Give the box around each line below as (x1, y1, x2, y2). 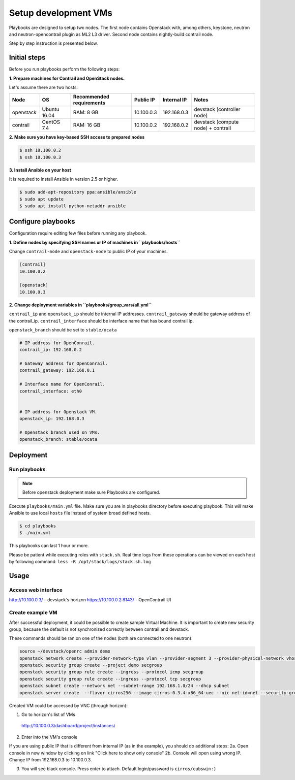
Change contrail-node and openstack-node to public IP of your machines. (9, 249, 168, 255)
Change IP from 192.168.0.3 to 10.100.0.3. (9, 756, 92, 763)
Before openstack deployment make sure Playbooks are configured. (22, 489, 161, 495)
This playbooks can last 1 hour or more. (9, 543, 89, 549)
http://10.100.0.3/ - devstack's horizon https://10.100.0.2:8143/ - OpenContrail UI (9, 597, 171, 603)
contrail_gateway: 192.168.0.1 (19, 367, 95, 373)
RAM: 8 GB (73, 109, 98, 116)
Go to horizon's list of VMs (21, 712, 76, 717)
